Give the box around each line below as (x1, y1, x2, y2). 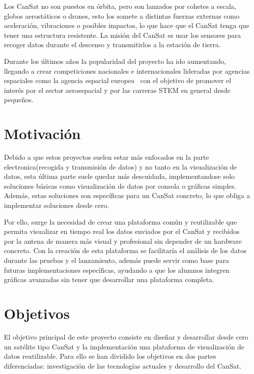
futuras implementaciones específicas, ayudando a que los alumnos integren (4, 264, 230, 275)
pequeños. (4, 94, 33, 105)
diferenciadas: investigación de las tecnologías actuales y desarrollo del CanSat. (4, 360, 242, 371)
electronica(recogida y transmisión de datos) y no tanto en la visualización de (4, 161, 237, 172)
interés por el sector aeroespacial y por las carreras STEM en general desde (4, 85, 230, 95)
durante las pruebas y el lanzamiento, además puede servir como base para (4, 255, 229, 265)
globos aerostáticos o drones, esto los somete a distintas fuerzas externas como (4, 10, 240, 21)
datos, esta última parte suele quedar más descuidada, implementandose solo (4, 171, 235, 181)
